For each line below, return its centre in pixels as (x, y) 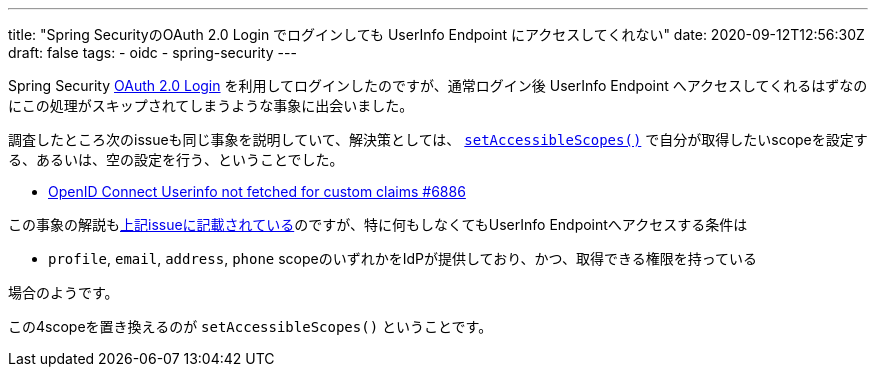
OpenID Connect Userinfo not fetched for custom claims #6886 (257, 191)
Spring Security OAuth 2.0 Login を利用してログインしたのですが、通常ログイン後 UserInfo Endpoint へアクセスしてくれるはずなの (438, 85)
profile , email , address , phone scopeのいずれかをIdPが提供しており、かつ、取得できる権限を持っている (403, 258)
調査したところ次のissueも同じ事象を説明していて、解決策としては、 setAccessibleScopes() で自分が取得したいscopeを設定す (438, 139)
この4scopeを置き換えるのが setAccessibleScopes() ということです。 (250, 326)
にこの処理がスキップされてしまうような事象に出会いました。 (211, 105)
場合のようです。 (63, 292)
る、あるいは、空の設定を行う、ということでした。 (176, 159)
